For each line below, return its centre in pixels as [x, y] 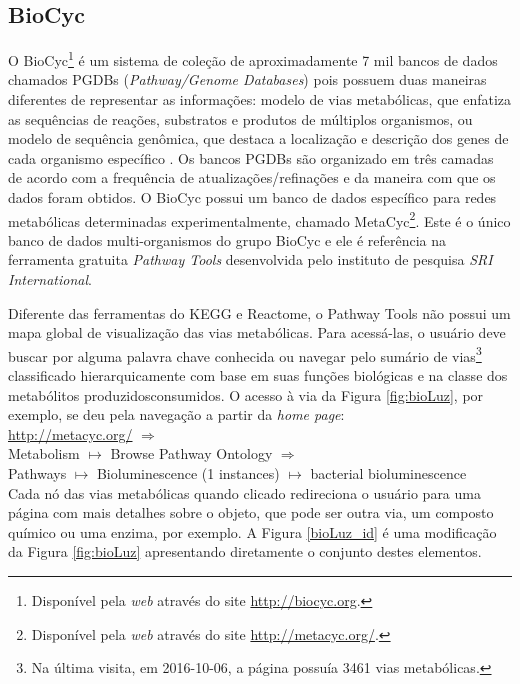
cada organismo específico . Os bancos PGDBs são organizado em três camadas [251, 157]
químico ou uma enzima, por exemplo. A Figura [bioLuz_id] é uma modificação [252, 531]
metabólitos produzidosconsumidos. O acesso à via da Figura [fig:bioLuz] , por [246, 394]
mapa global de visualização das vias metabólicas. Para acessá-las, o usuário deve [257, 332]
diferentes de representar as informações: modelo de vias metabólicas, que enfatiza [260, 99]
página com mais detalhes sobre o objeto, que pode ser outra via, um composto [251, 512]
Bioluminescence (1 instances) [188, 473]
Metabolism [44, 453]
